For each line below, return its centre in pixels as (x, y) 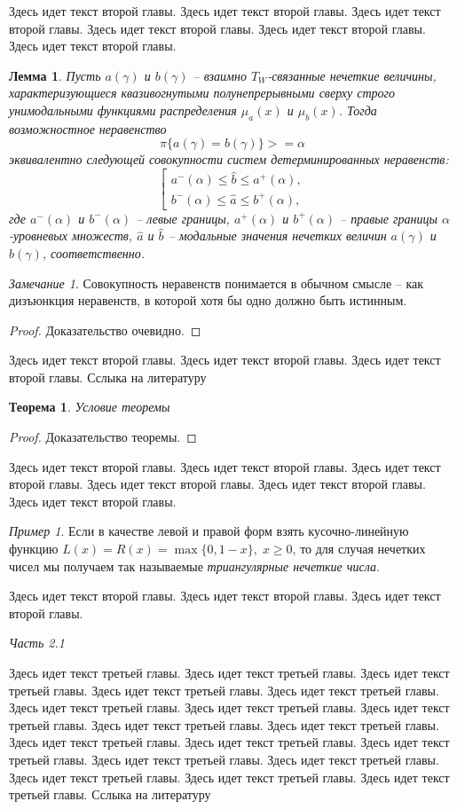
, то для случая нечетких (359, 549)
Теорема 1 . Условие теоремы (90, 407)
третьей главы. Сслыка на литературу (110, 794)
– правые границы (389, 218)
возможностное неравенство (88, 128)
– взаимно (220, 75)
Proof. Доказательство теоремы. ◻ (103, 437)
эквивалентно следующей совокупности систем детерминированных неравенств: (229, 159)
